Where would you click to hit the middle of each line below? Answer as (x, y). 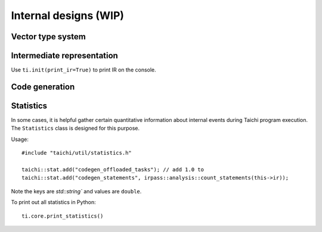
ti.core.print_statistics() (63, 216)
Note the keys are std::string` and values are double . (76, 191)
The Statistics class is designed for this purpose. (75, 128)
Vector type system (48, 37)
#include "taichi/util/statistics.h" (77, 153)
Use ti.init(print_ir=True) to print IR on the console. (83, 70)
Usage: (20, 139)
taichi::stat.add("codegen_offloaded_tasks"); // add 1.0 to (113, 169)
